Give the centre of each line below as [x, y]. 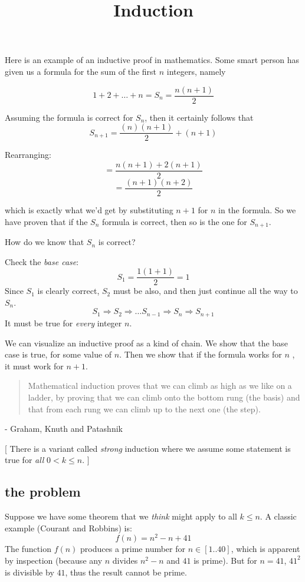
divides [125, 560]
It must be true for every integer [63, 323]
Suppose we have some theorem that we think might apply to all [121, 516]
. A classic [278, 516]
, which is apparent [265, 549]
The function [28, 549]
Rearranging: [28, 155]
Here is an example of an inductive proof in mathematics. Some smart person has [152, 60]
